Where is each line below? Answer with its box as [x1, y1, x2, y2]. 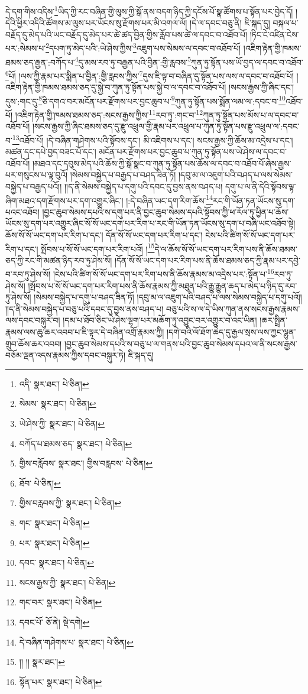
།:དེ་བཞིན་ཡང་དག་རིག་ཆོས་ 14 [126, 192, 213, 206]
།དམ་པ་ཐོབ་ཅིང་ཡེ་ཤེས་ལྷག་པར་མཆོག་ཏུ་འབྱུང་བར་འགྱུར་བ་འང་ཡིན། [63, 314, 257, 326]
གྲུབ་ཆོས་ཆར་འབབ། [5, 337, 62, 349]
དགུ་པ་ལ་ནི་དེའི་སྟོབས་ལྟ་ [225, 180, 296, 192]
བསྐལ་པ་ [273, 17, 299, 29]
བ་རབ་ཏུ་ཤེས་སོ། [5, 268, 51, 280]
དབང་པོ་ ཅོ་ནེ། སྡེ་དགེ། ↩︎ [19, 615, 90, 628]
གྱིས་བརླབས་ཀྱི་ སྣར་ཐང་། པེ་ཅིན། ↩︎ [19, 497, 121, 509]
